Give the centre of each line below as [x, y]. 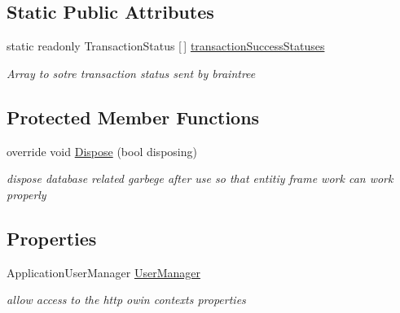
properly [26, 194]
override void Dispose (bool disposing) [102, 151]
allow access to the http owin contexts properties [126, 300]
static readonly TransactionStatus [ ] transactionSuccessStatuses [166, 46]
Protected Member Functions [133, 117]
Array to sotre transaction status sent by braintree [131, 73]
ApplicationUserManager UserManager [103, 272]
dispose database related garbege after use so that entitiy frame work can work [200, 178]
